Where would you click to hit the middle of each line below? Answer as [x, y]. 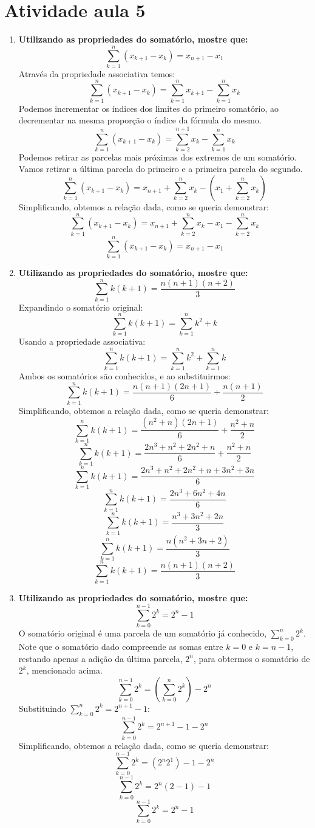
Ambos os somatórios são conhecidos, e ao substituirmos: [124, 376]
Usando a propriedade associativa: [82, 341]
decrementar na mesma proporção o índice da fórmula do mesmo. [140, 120]
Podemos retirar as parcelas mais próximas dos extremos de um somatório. [157, 157]
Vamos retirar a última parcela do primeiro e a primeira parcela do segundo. [161, 169]
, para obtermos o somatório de [252, 658]
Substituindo [42, 708]
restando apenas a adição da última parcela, [100, 658]
